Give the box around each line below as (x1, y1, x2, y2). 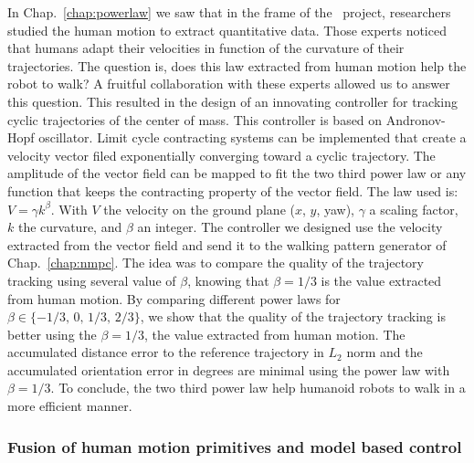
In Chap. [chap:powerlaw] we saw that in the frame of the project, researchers (7, 3, 451, 21)
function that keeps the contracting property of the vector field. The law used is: (7, 181, 458, 200)
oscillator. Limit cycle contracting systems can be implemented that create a (38, 128, 467, 147)
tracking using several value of (7, 270, 176, 289)
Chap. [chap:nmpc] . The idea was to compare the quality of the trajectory (7, 253, 424, 272)
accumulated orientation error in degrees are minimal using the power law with (7, 360, 450, 379)
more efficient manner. (7, 396, 132, 416)
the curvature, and (17, 217, 122, 237)
